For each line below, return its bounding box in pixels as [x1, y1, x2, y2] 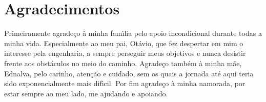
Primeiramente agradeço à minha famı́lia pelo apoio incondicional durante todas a [4, 28, 262, 38]
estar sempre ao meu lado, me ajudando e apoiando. [4, 88, 168, 98]
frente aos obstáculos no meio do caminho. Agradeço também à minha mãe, [4, 57, 242, 68]
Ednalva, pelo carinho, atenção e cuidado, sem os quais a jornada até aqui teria [4, 68, 254, 78]
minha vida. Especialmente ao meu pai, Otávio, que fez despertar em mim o [4, 37, 243, 48]
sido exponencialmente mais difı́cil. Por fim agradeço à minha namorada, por [4, 78, 245, 89]
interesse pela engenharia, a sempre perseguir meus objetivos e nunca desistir [4, 48, 246, 58]
